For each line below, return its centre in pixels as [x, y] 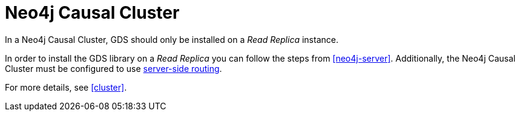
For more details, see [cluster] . [66, 87]
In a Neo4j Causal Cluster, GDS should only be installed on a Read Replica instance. [172, 39]
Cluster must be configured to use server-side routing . [114, 68]
